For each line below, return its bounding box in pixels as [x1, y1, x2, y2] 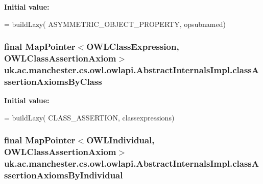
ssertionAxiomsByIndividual [4, 169, 123, 181]
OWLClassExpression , [86, 40, 179, 53]
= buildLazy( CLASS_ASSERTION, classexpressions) [4, 112, 175, 122]
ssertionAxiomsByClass [4, 75, 102, 87]
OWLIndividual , [86, 134, 155, 146]
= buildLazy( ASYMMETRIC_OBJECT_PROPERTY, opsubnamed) [4, 18, 226, 29]
